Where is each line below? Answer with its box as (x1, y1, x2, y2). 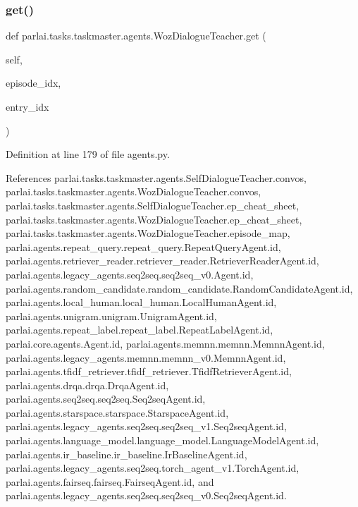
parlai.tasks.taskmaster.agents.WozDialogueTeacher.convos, (6, 184, 261, 199)
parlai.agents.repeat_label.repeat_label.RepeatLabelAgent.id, (6, 322, 273, 337)
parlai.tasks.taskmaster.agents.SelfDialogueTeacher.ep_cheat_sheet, (6, 197, 300, 212)
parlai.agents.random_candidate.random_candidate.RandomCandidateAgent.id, (6, 281, 353, 295)
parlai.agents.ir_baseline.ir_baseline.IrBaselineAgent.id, (6, 446, 247, 461)
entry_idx (6, 99, 49, 114)
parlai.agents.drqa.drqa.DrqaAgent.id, (6, 377, 169, 392)
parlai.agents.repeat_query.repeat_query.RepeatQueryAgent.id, (6, 239, 281, 254)
